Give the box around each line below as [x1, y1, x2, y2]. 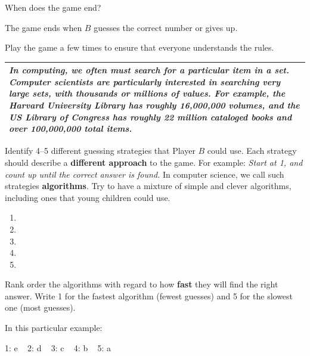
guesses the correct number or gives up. [94, 21, 238, 33]
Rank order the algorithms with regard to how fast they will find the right [5, 278, 278, 290]
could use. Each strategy [207, 144, 297, 157]
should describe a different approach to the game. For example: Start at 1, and [5, 156, 303, 168]
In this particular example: [5, 321, 103, 334]
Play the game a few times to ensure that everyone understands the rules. [5, 41, 274, 54]
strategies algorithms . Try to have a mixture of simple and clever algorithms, [5, 179, 292, 192]
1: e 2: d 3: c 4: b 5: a [5, 341, 111, 354]
